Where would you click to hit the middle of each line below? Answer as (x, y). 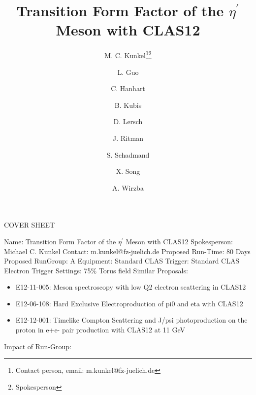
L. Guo (128, 72)
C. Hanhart (128, 88)
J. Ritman (128, 138)
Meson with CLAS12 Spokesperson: (179, 241)
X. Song (128, 171)
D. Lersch (128, 121)
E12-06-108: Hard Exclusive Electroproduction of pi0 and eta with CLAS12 (129, 303)
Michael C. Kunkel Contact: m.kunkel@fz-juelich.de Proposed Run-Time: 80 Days (127, 251)
